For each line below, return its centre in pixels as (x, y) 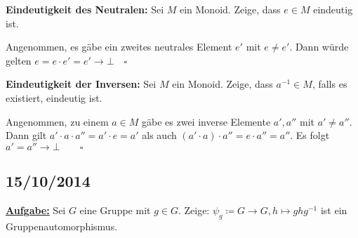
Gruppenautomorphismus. (62, 226)
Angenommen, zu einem (57, 121)
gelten (19, 60)
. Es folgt (310, 135)
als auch (159, 135)
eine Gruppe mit (115, 210)
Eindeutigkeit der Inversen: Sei (81, 84)
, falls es (330, 84)
